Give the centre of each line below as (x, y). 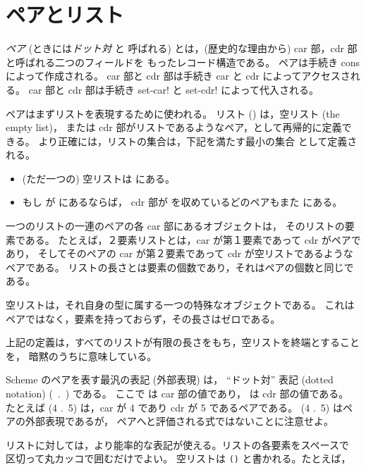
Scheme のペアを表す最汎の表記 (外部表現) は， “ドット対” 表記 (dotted (170, 379)
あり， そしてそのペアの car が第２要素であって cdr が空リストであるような (179, 253)
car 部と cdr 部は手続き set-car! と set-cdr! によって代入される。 (174, 89)
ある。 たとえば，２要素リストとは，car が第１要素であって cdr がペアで (193, 239)
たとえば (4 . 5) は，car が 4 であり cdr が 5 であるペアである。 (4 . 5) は (174, 407)
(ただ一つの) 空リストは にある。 (99, 178)
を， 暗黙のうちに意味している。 (81, 355)
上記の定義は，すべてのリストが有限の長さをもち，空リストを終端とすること (183, 342)
